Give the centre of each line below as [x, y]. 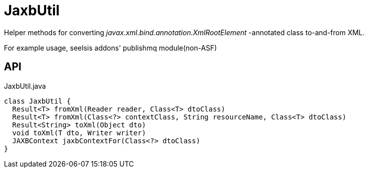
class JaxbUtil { [37, 101]
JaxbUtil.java [25, 86]
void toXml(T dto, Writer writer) [79, 133]
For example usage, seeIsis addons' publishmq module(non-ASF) [110, 48]
